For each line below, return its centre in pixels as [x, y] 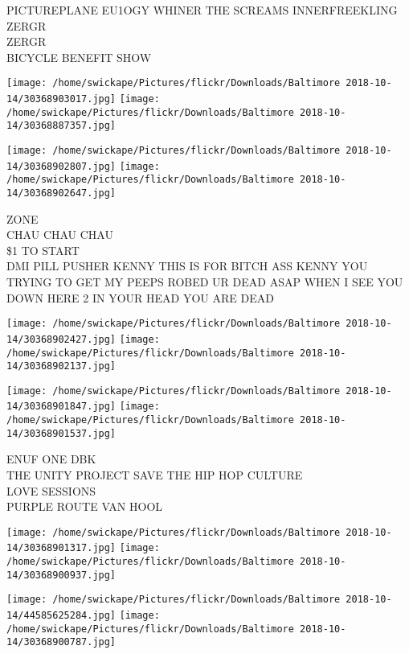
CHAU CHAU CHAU [60, 234]
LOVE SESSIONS [51, 490]
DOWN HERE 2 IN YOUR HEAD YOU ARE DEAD [140, 297]
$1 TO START [43, 250]
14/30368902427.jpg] [61, 339]
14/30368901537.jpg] [61, 433]
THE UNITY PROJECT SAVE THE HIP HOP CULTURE [155, 475]
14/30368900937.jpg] [61, 575]
